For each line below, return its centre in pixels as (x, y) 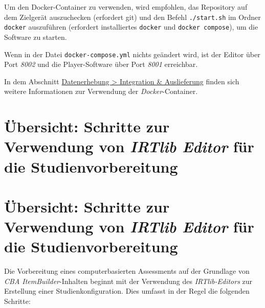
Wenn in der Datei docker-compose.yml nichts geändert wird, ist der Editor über (132, 54)
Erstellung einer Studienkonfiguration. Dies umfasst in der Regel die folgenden (127, 291)
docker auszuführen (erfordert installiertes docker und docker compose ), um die (131, 27)
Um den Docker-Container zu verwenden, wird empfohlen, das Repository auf (126, 7)
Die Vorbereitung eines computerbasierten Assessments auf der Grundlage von (127, 271)
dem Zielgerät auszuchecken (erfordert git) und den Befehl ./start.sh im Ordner (132, 17)
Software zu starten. (36, 37)
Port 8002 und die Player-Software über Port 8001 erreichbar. (101, 64)
